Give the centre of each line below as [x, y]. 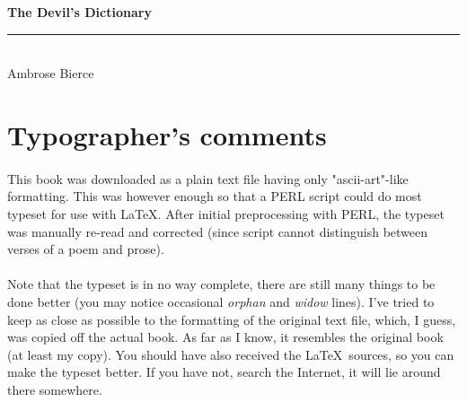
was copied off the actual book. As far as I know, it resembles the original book [225, 337]
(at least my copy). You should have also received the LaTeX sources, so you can [231, 354]
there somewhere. [55, 389]
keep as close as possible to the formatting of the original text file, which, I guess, [232, 319]
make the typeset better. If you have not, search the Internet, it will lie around [224, 372]
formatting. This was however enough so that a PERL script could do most [215, 196]
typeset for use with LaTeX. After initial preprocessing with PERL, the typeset [226, 213]
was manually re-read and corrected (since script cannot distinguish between [218, 231]
